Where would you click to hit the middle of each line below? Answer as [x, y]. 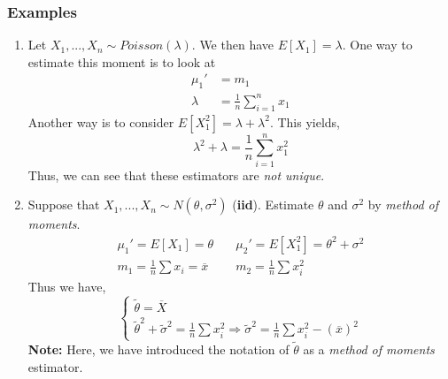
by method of [403, 205]
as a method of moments [369, 349]
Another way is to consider [101, 121]
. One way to [377, 45]
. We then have [232, 45]
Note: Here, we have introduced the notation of [158, 349]
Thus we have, [67, 286]
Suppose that [64, 205]
